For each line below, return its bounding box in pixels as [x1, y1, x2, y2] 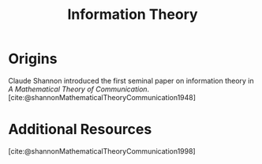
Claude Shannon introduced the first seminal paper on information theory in [8, 76, 254, 85]
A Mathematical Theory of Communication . [8, 84, 150, 94]
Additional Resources [8, 121, 152, 139]
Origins [8, 50, 58, 68]
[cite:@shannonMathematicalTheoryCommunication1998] [8, 146, 196, 155]
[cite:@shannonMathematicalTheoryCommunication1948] [8, 92, 196, 102]
